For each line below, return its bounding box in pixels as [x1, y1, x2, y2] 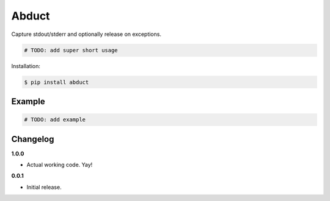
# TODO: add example [24, 116, 86, 123]
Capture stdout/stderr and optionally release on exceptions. [11, 30, 162, 38]
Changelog [11, 134, 54, 144]
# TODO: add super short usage [24, 46, 119, 54]
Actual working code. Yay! [26, 161, 93, 168]
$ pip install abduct [24, 79, 89, 85]
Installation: [11, 62, 41, 69]
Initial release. [26, 183, 62, 191]
